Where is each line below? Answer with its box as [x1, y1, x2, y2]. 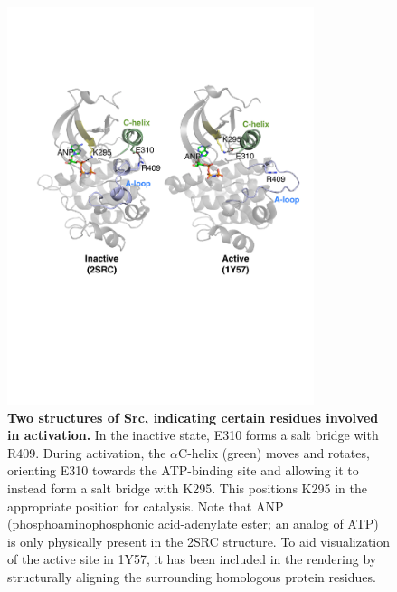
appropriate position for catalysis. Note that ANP [7, 496, 284, 515]
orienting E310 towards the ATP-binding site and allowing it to [7, 461, 359, 480]
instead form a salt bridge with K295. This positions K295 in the [7, 479, 367, 498]
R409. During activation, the [7, 443, 166, 462]
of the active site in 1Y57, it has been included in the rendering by [7, 549, 377, 568]
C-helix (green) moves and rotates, [178, 443, 370, 462]
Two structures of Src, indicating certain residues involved [7, 407, 379, 426]
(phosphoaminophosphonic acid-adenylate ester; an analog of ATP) [7, 514, 379, 533]
